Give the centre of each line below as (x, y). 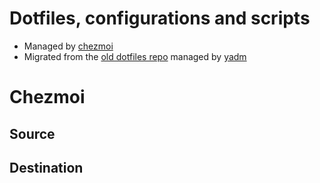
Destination (46, 167)
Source (32, 133)
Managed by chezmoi (68, 46)
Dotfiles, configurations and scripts (160, 18)
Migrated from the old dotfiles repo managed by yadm (135, 56)
